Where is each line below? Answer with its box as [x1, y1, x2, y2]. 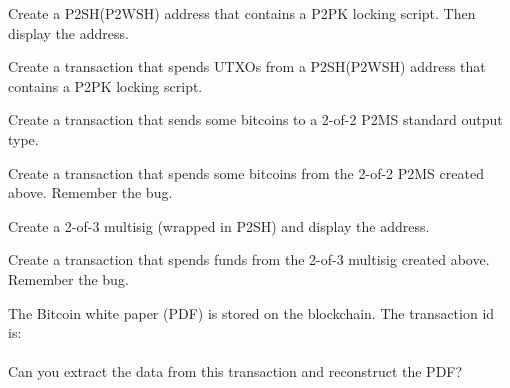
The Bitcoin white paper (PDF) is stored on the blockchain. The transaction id [8, 302, 495, 323]
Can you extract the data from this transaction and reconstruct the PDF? [8, 361, 463, 382]
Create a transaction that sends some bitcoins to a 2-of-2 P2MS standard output [8, 109, 503, 130]
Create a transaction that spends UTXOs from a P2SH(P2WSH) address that [8, 56, 486, 77]
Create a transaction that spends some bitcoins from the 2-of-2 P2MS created [8, 162, 484, 183]
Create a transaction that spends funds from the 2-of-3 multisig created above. [8, 249, 490, 270]
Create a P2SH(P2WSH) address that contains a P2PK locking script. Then [8, 3, 476, 23]
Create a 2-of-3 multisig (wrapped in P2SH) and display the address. [8, 215, 430, 236]
